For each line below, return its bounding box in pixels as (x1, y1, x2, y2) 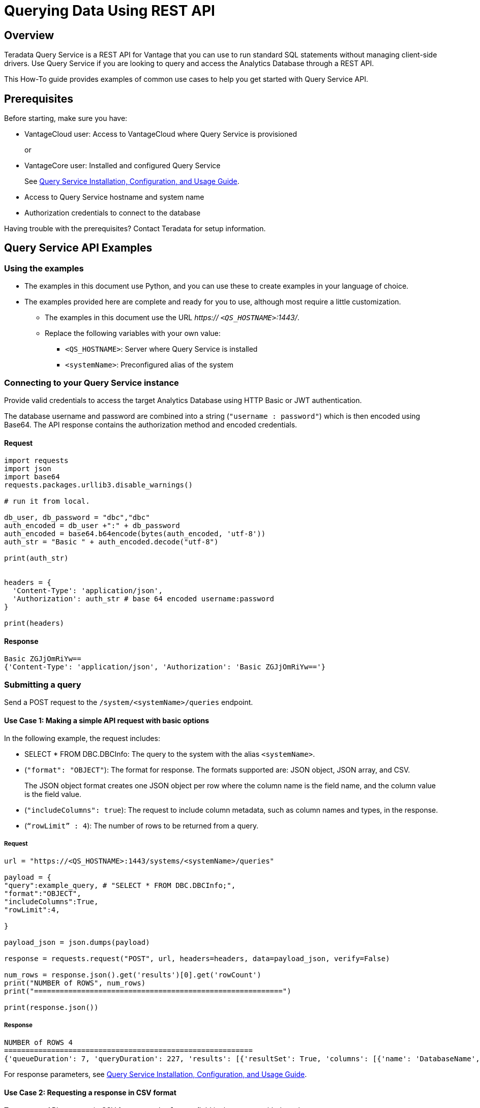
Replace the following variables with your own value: (45, 329, 221, 338)
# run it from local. (4, 497, 90, 506)
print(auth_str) (4, 554, 69, 563)
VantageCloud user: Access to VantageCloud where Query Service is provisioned (24, 130, 297, 139)
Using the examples (4, 263, 84, 273)
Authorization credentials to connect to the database (24, 208, 201, 218)
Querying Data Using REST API (4, 2, 215, 19)
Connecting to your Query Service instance (4, 377, 179, 388)
